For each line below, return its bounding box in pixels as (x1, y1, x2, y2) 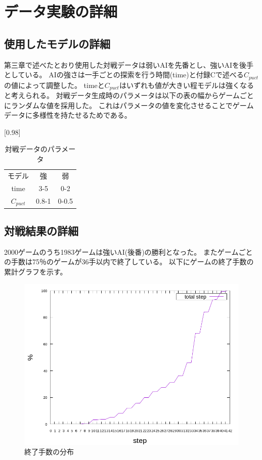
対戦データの (5, 144, 48, 154)
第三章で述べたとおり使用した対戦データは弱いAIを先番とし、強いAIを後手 (4, 59, 254, 70)
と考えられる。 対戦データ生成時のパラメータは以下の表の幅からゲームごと (4, 90, 254, 101)
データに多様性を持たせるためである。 (4, 110, 132, 120)
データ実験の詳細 (4, 1, 118, 22)
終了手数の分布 (24, 446, 74, 457)
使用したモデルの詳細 (4, 35, 110, 51)
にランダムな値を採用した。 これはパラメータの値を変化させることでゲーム (4, 100, 254, 110)
